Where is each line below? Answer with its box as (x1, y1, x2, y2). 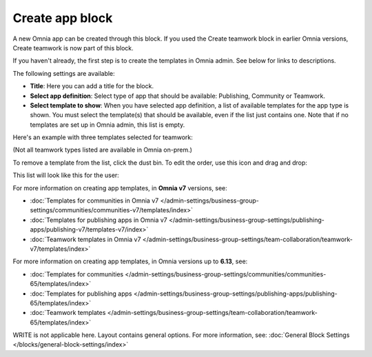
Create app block (12, 10, 113, 25)
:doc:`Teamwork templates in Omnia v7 (30, 235, 141, 243)
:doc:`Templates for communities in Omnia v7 (30, 196, 159, 205)
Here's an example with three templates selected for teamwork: (12, 133, 193, 141)
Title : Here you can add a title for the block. (30, 82, 154, 90)
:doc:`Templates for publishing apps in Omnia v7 (30, 216, 168, 224)
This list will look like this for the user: (12, 171, 120, 179)
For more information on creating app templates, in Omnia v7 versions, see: (12, 183, 227, 192)
